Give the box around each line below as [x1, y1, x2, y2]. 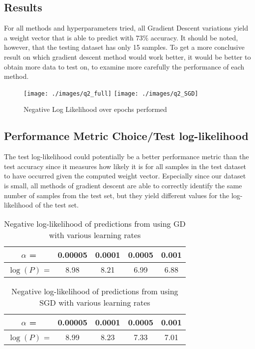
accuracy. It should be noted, [150, 32, 238, 42]
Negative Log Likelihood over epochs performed [24, 104, 167, 114]
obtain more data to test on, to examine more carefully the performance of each [4, 61, 245, 71]
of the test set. [35, 200, 79, 210]
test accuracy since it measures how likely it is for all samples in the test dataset [4, 161, 247, 171]
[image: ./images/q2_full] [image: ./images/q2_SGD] [24, 90, 198, 97]
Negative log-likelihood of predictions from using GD [4, 217, 186, 229]
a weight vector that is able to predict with [4, 32, 134, 42]
